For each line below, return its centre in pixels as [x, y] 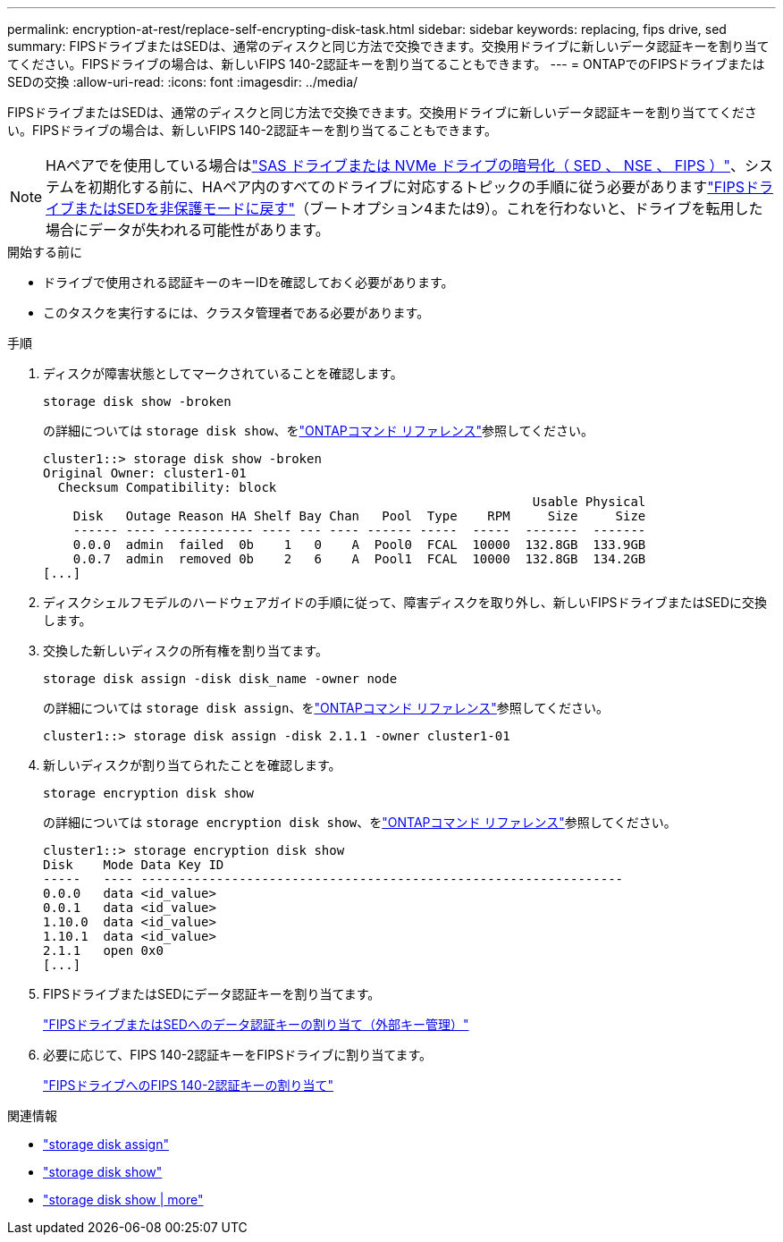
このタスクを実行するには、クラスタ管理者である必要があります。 [236, 313]
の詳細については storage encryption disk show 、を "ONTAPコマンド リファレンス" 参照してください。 [360, 822]
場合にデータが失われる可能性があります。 [188, 230]
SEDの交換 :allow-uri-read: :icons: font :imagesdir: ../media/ [183, 82]
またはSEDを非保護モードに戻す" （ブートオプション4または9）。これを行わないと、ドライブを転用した [419, 208]
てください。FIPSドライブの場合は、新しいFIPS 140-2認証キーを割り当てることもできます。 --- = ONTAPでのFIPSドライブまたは [386, 64]
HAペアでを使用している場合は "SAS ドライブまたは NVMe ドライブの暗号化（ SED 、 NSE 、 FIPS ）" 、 [395, 165]
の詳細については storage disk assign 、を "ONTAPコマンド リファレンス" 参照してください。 [326, 708]
